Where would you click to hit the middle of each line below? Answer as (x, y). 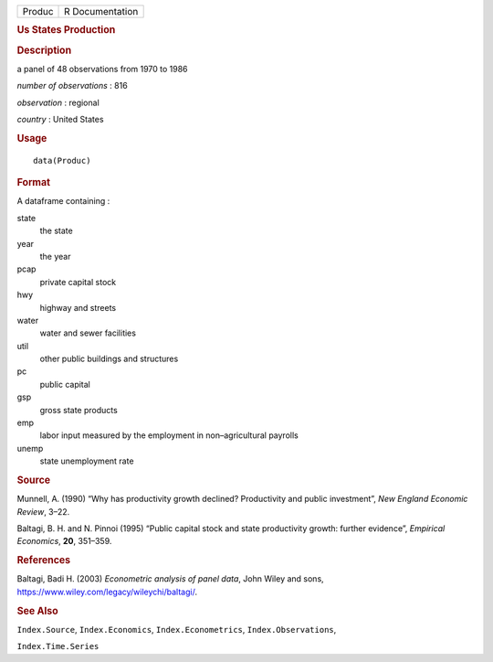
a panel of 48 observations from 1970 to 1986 (102, 69)
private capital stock (78, 282)
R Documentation (101, 11)
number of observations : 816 (72, 86)
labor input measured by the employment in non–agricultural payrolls (169, 435)
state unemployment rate (87, 461)
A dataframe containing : (63, 201)
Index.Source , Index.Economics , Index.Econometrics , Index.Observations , (177, 629)
